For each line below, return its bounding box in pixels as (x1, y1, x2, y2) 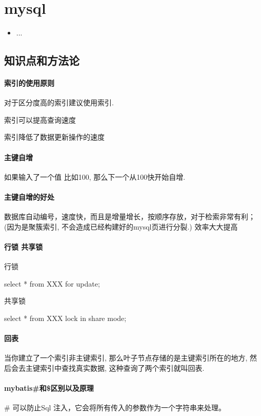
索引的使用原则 (4, 78, 54, 88)
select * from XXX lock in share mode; (4, 313, 127, 324)
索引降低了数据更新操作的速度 (4, 131, 105, 142)
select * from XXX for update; (4, 278, 100, 289)
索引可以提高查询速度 (4, 114, 76, 125)
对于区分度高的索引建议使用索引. (4, 97, 114, 108)
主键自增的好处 (4, 192, 54, 202)
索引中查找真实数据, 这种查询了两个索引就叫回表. (39, 363, 205, 373)
